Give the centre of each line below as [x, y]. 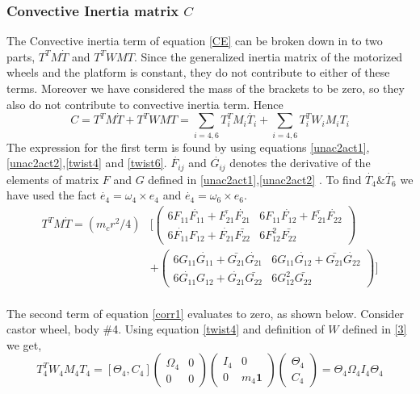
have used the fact [52, 195]
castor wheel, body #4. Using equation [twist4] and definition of [166, 329]
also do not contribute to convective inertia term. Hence [145, 104]
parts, [21, 56]
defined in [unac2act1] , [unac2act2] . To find [255, 179]
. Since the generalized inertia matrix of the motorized [268, 56]
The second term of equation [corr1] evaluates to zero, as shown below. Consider [206, 313]
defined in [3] [375, 329]
